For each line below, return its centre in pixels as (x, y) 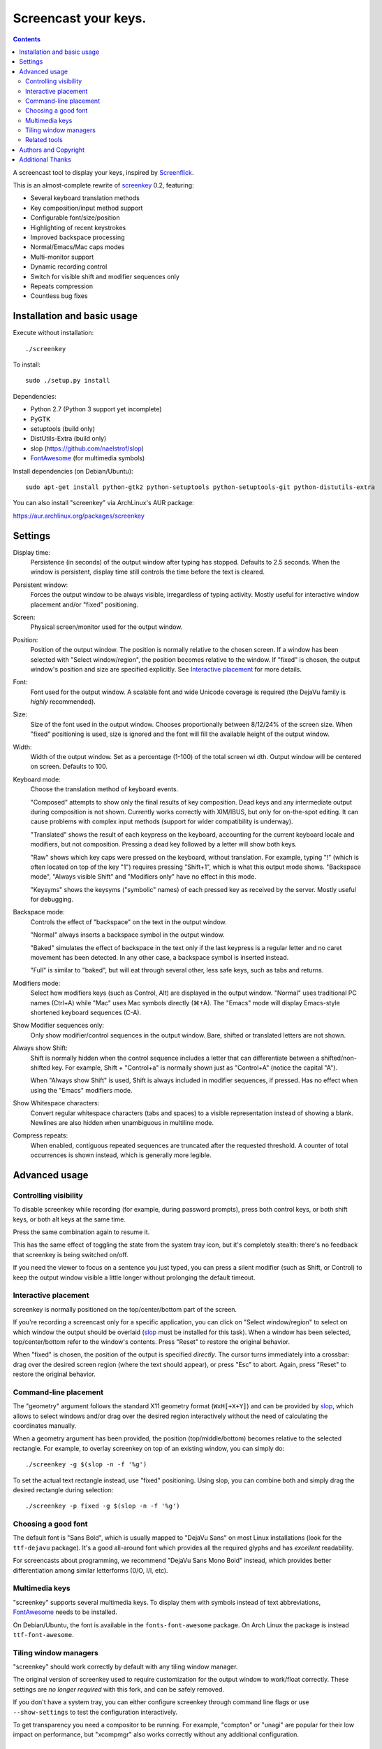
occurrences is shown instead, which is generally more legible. (121, 1155)
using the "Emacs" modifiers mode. (81, 1090)
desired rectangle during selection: (63, 1489)
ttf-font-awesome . (43, 1634)
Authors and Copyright (52, 150)
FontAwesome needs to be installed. (65, 1612)
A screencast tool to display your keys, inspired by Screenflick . (103, 172)
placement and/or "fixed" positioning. (85, 604)
